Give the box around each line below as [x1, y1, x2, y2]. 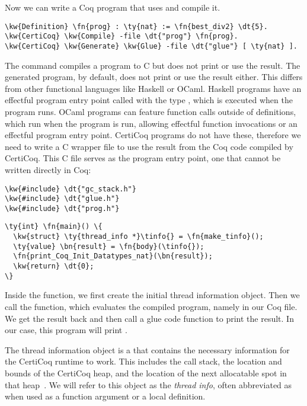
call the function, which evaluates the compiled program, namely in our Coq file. [5, 300, 298, 312]
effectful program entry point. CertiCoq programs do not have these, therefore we [5, 129, 301, 141]
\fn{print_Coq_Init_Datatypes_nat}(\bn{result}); [13, 252, 213, 261]
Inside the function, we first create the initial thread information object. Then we [5, 289, 300, 301]
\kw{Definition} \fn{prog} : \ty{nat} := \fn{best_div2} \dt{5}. [5, 22, 268, 31]
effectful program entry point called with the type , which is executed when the [5, 94, 293, 106]
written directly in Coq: [5, 163, 91, 175]
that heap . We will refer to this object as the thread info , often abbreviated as [5, 378, 292, 391]
